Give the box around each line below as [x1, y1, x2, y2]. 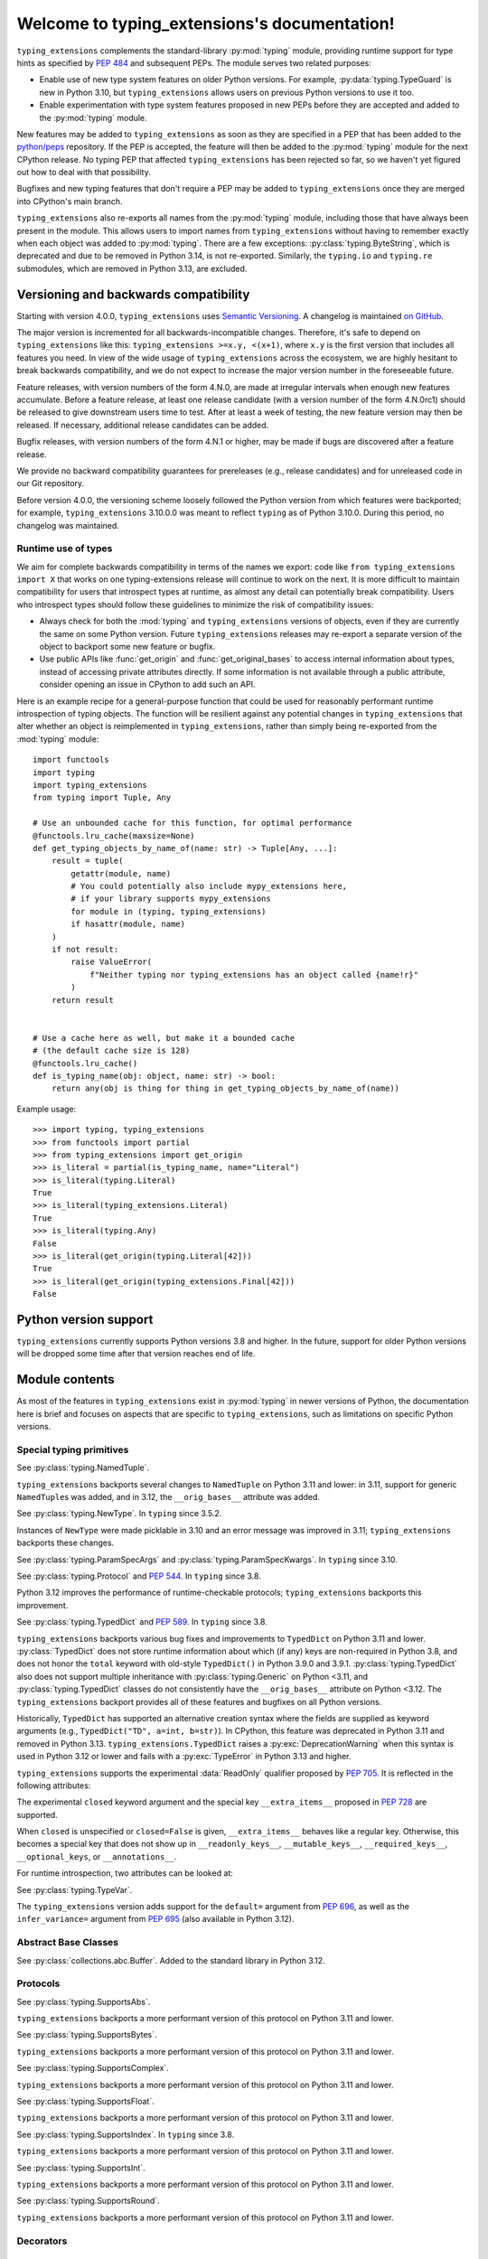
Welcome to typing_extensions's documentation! [16, 14, 395, 33]
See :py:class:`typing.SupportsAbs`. [16, 1996, 151, 2007]
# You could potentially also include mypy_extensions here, [70, 881, 348, 892]
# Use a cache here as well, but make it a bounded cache [33, 1033, 296, 1043]
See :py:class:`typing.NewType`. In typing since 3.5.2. [16, 1508, 222, 1519]
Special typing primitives [16, 1443, 129, 1456]
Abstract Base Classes [16, 1936, 119, 1949]
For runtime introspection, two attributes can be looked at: [16, 1868, 234, 1879]
